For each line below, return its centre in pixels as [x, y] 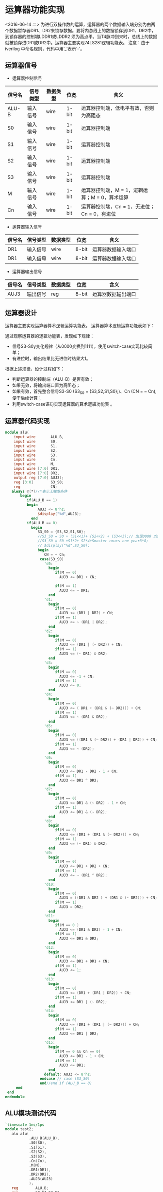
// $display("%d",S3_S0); [64, 546]
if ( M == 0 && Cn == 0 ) [78, 1052]
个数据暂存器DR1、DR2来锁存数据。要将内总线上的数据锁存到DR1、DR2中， [81, 30]
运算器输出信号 [27, 271]
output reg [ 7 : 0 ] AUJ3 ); [39, 478]
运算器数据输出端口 [114, 294]
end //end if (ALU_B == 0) [66, 1083]
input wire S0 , [35, 441]
